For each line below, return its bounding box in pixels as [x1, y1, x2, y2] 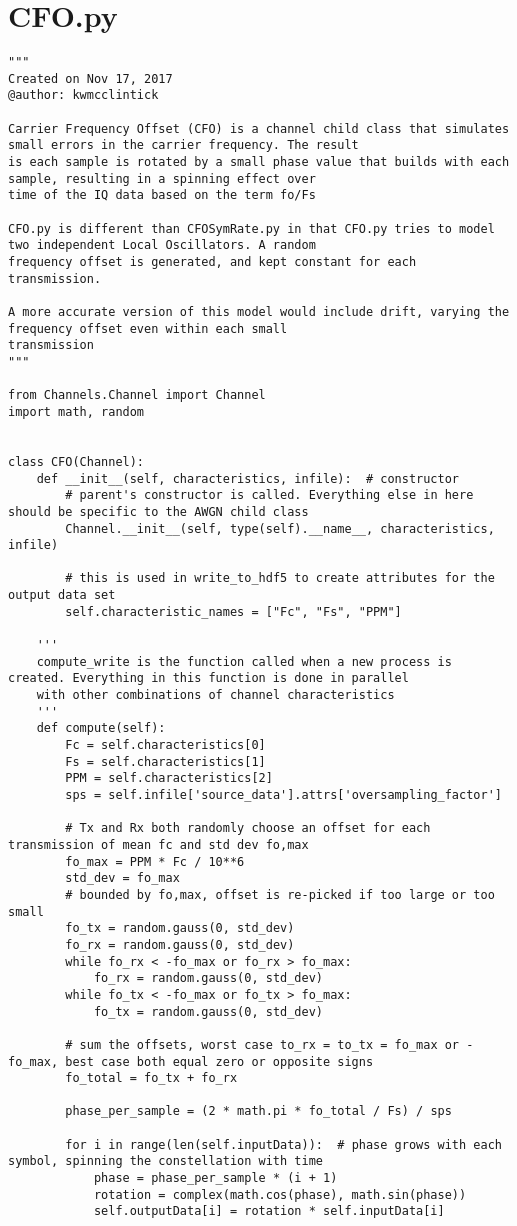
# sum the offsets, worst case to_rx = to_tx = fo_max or [65, 1037, 460, 1052]
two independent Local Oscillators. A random [8, 238, 316, 253]
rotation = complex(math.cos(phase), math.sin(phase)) [93, 1187, 467, 1202]
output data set [8, 588, 116, 603]
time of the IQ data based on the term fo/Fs [8, 188, 316, 203]
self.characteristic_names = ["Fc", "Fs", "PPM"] [65, 604, 402, 619]
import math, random [8, 404, 145, 419]
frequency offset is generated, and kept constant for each [8, 255, 417, 269]
